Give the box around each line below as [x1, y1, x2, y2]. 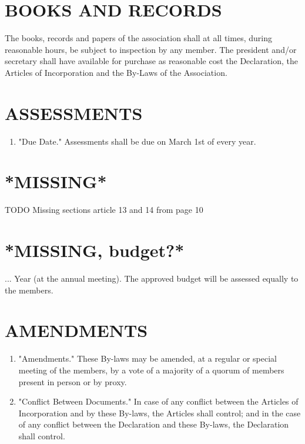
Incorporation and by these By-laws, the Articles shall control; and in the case [18, 406, 301, 419]
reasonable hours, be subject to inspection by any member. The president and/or [5, 43, 297, 55]
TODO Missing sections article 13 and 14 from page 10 [5, 203, 203, 216]
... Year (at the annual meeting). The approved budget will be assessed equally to [5, 272, 299, 285]
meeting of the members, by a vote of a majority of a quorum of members [18, 363, 284, 376]
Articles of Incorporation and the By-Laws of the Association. [5, 66, 227, 78]
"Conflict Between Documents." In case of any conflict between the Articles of [18, 395, 299, 408]
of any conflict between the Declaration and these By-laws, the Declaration [18, 418, 289, 430]
